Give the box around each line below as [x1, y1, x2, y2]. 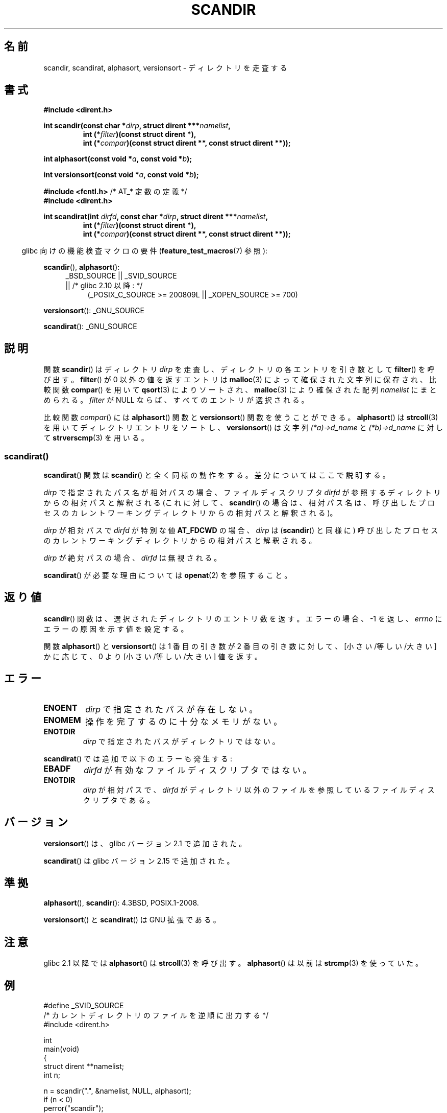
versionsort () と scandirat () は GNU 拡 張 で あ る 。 [43, 915, 220, 924]
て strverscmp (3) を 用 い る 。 [43, 433, 148, 443]
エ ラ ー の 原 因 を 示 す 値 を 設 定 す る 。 [43, 624, 188, 633]
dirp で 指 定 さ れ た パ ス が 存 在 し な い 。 [85, 704, 258, 714]
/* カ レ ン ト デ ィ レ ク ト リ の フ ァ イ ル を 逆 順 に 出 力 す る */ [43, 1011, 269, 1020]
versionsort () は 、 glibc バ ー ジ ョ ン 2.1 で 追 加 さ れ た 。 [43, 839, 246, 848]
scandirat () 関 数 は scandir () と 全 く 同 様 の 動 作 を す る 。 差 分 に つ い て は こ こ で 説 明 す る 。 [43, 471, 390, 480]
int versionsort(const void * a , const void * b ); [43, 170, 199, 179]
